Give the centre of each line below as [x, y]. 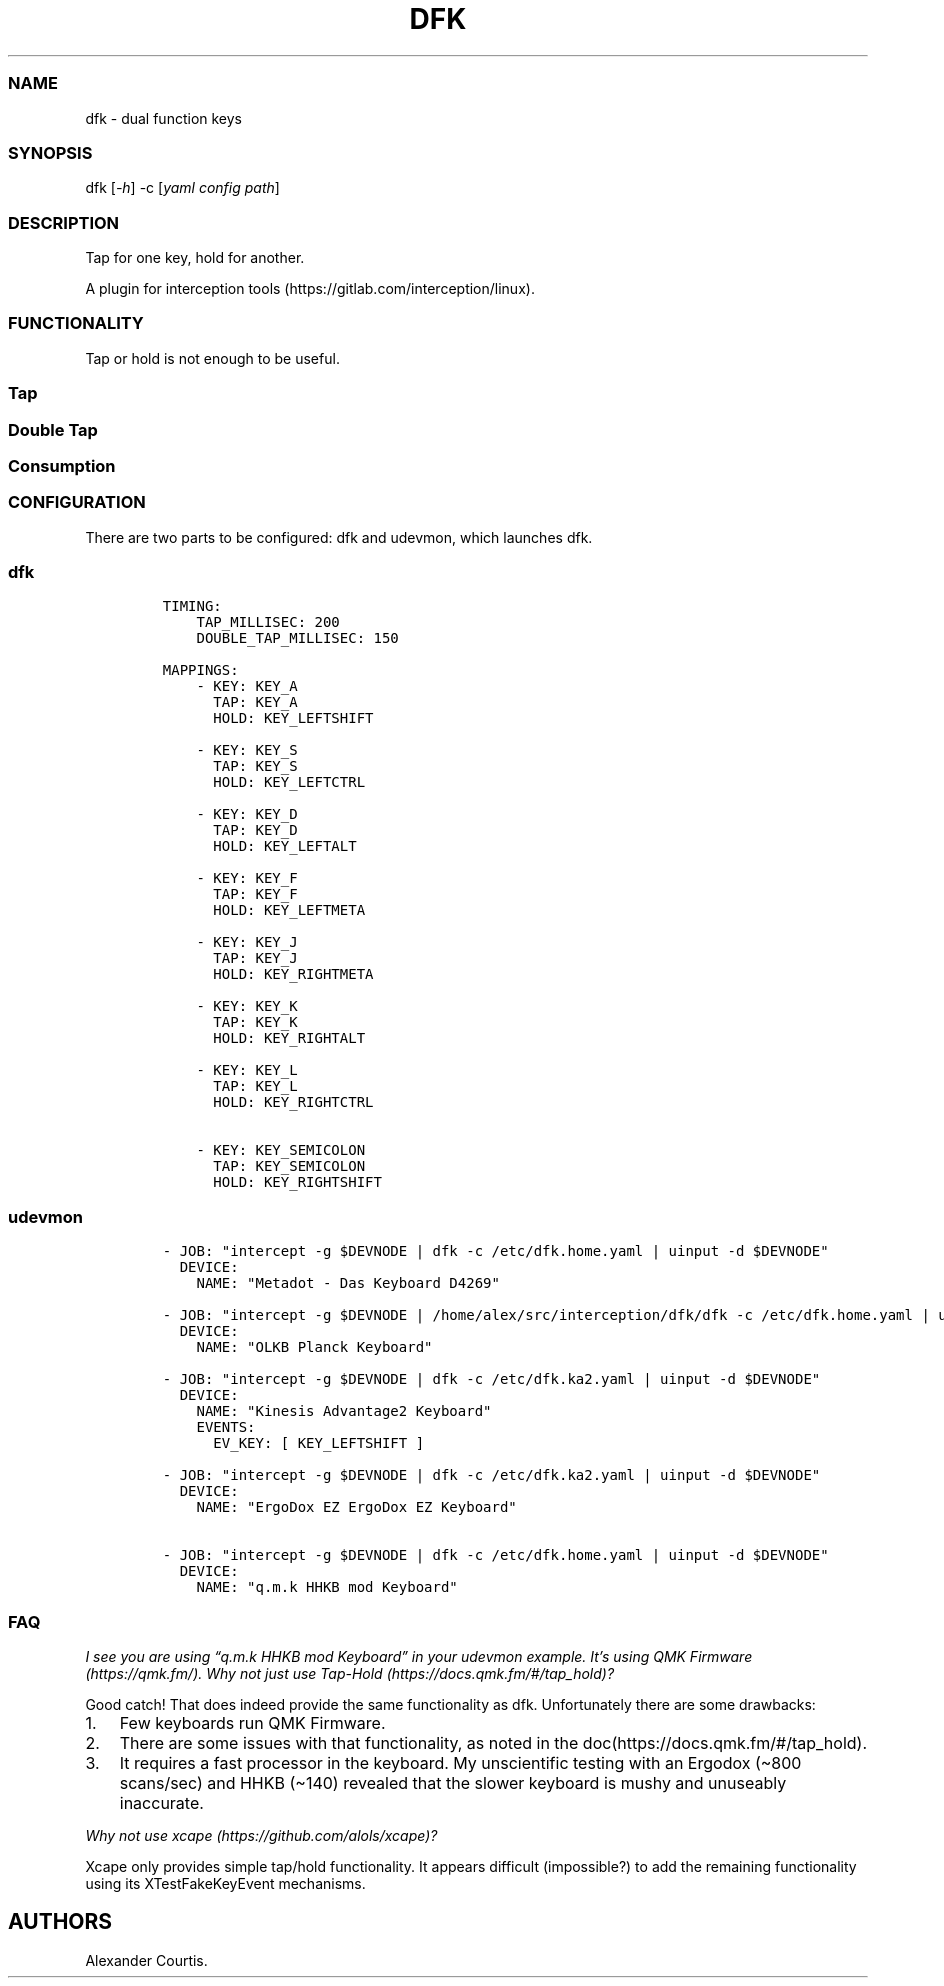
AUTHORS [60, 1922]
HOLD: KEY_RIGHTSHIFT [297, 1182]
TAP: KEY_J [255, 958]
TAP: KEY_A [255, 702]
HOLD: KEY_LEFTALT [285, 846]
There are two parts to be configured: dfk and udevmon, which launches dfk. [339, 537]
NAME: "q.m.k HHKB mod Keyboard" [327, 1587]
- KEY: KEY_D [247, 814]
